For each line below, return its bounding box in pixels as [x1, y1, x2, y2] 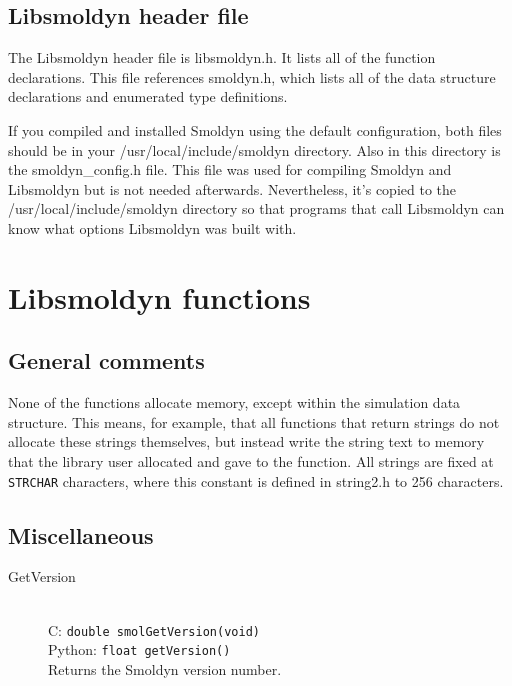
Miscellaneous [8, 519, 154, 550]
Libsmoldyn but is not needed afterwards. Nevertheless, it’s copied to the [8, 178, 456, 199]
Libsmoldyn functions [8, 276, 311, 317]
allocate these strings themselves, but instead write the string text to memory [8, 431, 485, 452]
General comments [8, 345, 205, 376]
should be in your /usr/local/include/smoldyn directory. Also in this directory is [8, 139, 501, 160]
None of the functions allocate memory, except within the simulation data [8, 392, 461, 413]
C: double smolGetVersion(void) [48, 619, 260, 640]
